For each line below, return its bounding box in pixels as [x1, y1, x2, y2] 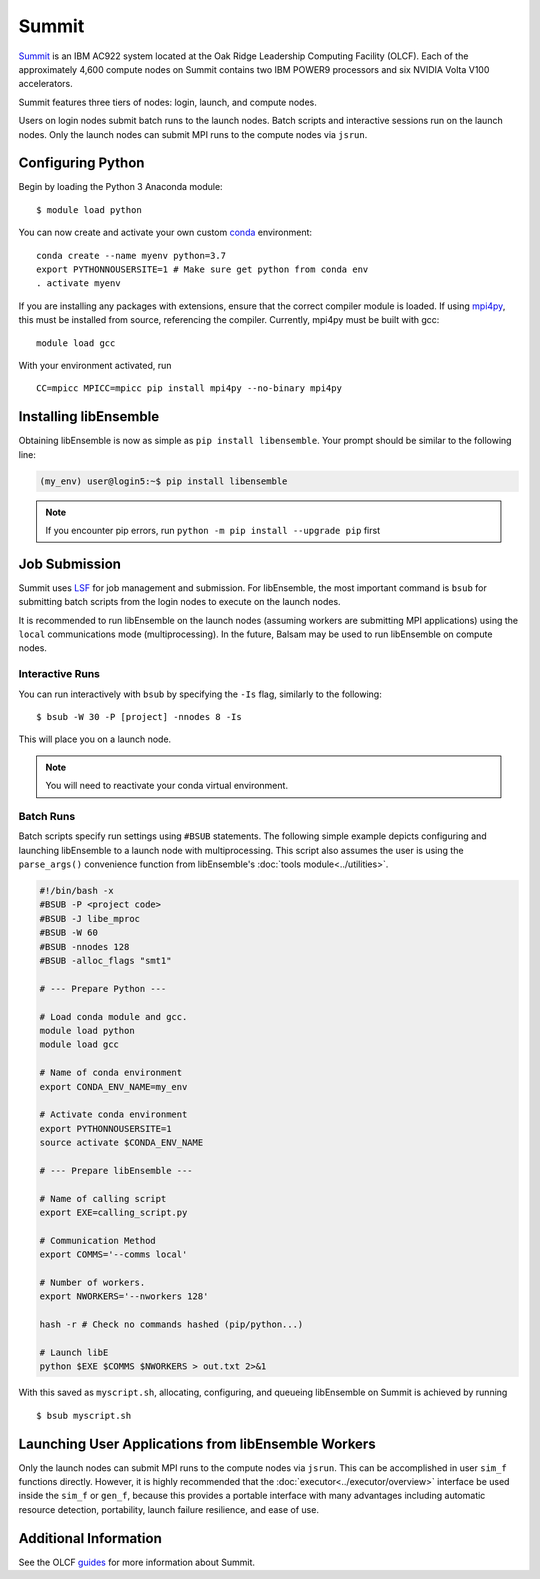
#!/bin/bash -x [39, 885, 114, 897]
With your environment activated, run [18, 359, 172, 371]
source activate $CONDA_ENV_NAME [39, 1137, 204, 1149]
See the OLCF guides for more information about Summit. [18, 1556, 255, 1568]
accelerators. [18, 78, 74, 90]
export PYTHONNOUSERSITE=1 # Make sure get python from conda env [36, 263, 369, 275]
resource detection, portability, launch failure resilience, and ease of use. [18, 1503, 320, 1515]
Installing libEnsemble [18, 408, 160, 425]
